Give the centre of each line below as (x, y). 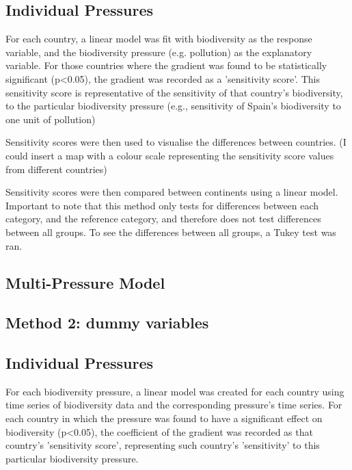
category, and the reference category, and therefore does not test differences (163, 219)
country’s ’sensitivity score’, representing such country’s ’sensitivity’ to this (163, 445)
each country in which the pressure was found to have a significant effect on (164, 418)
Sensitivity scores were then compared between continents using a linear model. (172, 192)
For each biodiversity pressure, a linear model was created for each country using (175, 391)
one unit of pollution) (51, 119)
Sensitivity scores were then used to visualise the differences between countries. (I (176, 142)
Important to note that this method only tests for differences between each (162, 205)
